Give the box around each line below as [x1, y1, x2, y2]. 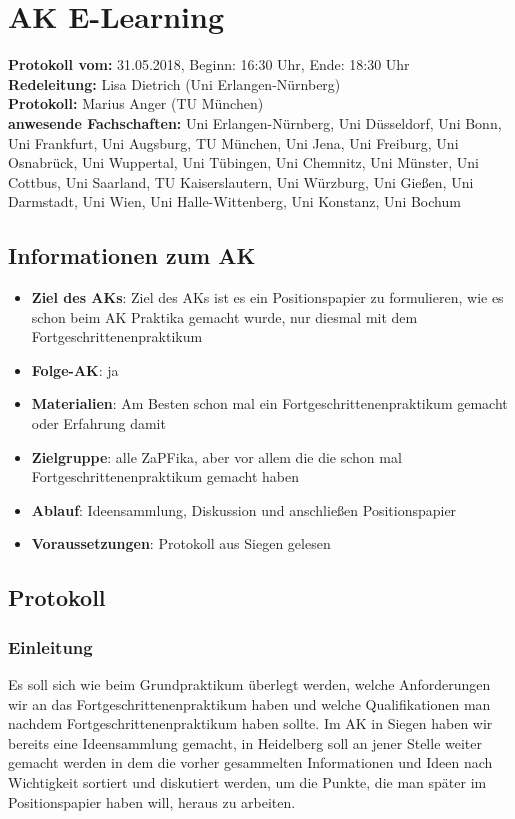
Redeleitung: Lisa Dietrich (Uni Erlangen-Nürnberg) [8, 73, 341, 94]
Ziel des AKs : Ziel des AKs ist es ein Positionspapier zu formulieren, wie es [31, 287, 504, 308]
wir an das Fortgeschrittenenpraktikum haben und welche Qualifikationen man [8, 693, 491, 714]
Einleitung [8, 634, 93, 659]
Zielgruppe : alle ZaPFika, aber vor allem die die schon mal [31, 446, 402, 467]
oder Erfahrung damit [31, 413, 166, 434]
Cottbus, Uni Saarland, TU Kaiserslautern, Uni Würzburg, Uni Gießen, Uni [8, 171, 474, 192]
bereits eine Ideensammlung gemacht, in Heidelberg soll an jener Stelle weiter [8, 732, 483, 753]
